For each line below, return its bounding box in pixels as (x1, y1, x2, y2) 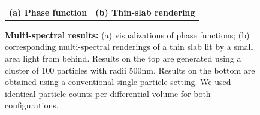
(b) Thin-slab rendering (95, 5, 195, 18)
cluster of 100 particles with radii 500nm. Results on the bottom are (5, 63, 255, 76)
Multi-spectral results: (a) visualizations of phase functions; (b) (5, 28, 250, 41)
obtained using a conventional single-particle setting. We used (5, 75, 231, 88)
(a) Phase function (9, 5, 87, 18)
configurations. (5, 99, 59, 111)
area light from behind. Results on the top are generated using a (5, 52, 241, 65)
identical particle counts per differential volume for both (5, 87, 211, 99)
